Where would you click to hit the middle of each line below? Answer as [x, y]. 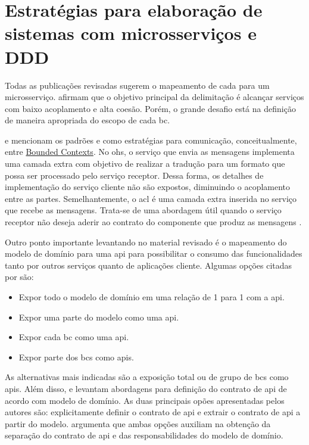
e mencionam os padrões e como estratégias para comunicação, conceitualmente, [151, 140]
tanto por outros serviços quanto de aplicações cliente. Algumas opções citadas [149, 265]
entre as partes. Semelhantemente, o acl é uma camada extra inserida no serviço [151, 198]
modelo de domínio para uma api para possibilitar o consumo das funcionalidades [154, 253]
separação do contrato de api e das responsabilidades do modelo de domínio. [144, 435]
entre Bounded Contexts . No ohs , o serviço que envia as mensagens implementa [150, 152]
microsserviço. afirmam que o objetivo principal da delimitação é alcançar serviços [154, 97]
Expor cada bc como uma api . [74, 337]
